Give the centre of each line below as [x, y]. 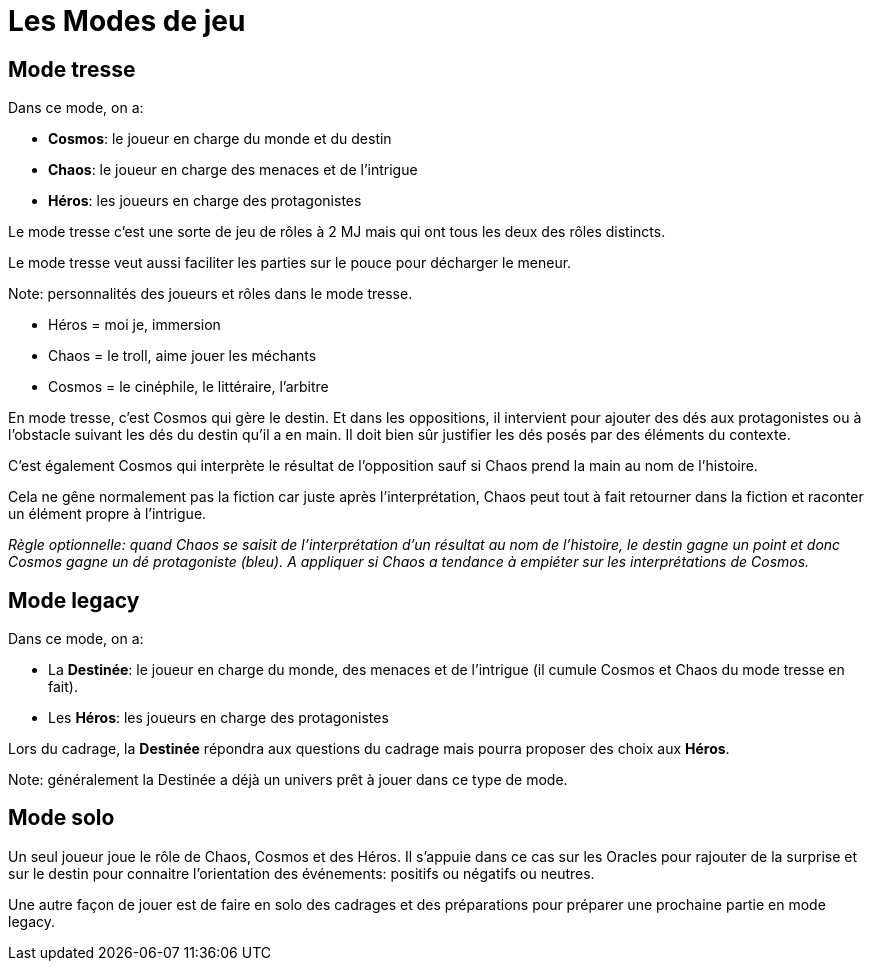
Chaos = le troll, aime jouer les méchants [182, 356]
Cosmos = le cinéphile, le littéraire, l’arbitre [188, 387]
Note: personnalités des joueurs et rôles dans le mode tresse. [210, 294]
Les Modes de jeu [127, 21]
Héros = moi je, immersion [134, 325]
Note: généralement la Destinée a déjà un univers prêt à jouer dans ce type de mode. [288, 780]
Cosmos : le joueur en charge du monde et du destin [220, 139]
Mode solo [61, 818]
